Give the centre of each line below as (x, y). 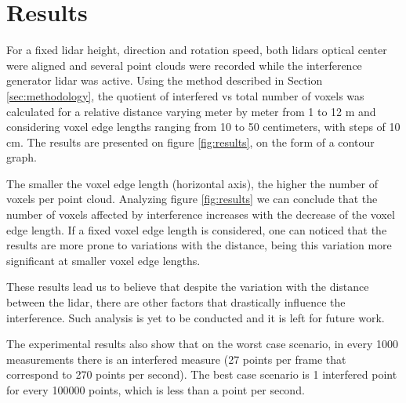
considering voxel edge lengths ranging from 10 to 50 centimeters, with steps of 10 (203, 127)
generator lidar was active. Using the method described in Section (165, 80)
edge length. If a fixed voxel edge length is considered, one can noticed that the (197, 229)
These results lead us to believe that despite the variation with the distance (188, 287)
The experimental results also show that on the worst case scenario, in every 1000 (202, 344)
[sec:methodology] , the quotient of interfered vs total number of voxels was (185, 95)
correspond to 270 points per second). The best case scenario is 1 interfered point (202, 374)
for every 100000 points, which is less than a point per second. (156, 390)
